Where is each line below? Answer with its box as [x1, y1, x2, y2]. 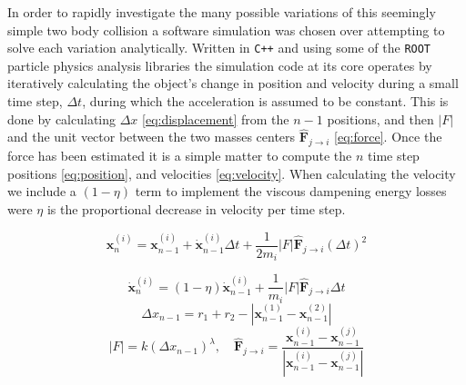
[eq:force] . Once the [334, 127, 442, 146]
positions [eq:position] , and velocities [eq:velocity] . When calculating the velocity [7, 163, 456, 183]
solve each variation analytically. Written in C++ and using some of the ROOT [7, 38, 431, 57]
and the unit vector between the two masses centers [7, 127, 296, 146]
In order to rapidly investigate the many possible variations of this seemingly [7, 3, 436, 21]
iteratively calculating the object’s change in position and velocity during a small [7, 74, 459, 93]
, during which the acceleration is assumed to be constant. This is [82, 92, 449, 111]
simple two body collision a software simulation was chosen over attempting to [7, 20, 445, 39]
